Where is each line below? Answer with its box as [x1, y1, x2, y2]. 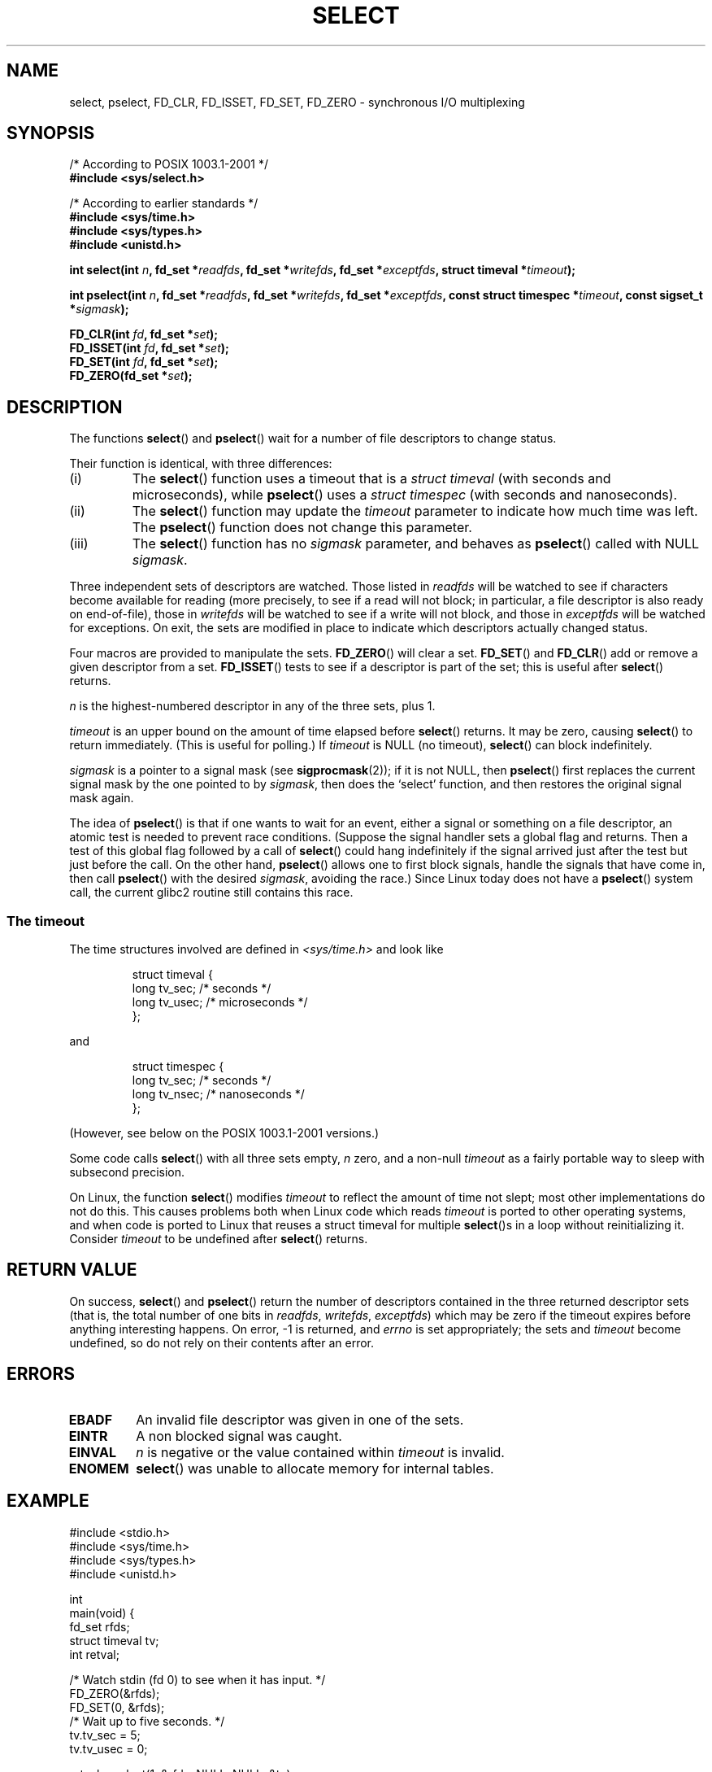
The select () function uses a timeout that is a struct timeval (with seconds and [132, 470, 611, 487]
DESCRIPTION [7, 396, 123, 417]
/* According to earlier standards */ [69, 196, 258, 211]
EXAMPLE [7, 1490, 89, 1512]
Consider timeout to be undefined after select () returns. [69, 1232, 368, 1246]
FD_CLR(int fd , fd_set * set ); [69, 327, 219, 342]
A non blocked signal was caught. [136, 1427, 342, 1444]
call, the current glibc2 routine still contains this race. [69, 885, 354, 900]
